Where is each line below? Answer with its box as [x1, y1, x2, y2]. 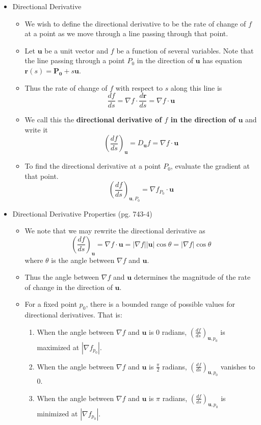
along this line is [170, 82, 222, 93]
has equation [202, 55, 242, 66]
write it [24, 124, 48, 135]
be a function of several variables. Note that [116, 45, 254, 56]
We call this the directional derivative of [24, 114, 162, 125]
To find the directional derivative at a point [24, 161, 161, 171]
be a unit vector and [44, 45, 109, 56]
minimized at [37, 408, 78, 418]
